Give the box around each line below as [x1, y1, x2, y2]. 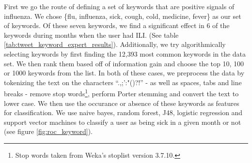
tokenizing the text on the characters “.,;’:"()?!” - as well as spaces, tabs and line [4, 77, 242, 87]
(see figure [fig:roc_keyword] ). [4, 126, 93, 136]
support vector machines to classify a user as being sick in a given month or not [4, 117, 241, 127]
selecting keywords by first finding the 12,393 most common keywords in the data [4, 48, 246, 59]
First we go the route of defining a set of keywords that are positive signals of [4, 1, 235, 11]
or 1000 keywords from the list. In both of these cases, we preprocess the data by [4, 68, 245, 78]
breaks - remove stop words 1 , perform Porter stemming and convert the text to [4, 87, 239, 98]
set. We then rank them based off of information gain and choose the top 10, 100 [4, 58, 244, 68]
